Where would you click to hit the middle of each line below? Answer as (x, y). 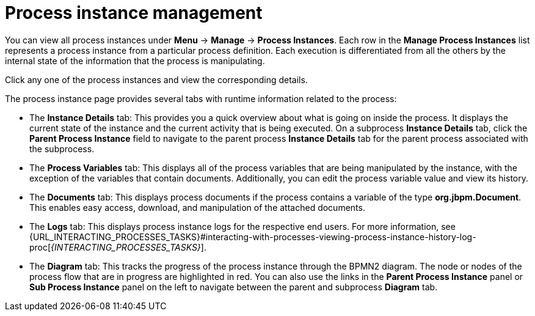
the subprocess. (62, 149)
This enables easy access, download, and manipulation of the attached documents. (197, 207)
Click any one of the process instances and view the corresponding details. (156, 79)
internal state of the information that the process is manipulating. (135, 61)
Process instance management (134, 13)
